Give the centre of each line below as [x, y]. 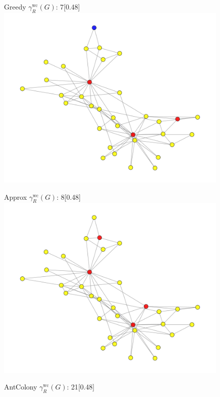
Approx [15, 196]
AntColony [21, 387]
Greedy [15, 7]
